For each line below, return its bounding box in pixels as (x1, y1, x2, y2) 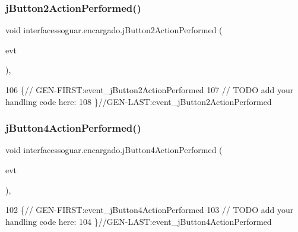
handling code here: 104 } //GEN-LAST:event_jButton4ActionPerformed (5, 215, 272, 227)
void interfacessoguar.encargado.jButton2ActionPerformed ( (5, 24, 223, 36)
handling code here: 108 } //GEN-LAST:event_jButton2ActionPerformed (5, 95, 272, 107)
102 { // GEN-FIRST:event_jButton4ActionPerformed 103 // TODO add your (5, 204, 294, 216)
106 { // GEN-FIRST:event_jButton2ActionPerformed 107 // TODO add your (5, 84, 294, 96)
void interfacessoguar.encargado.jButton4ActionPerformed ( (5, 144, 223, 156)
